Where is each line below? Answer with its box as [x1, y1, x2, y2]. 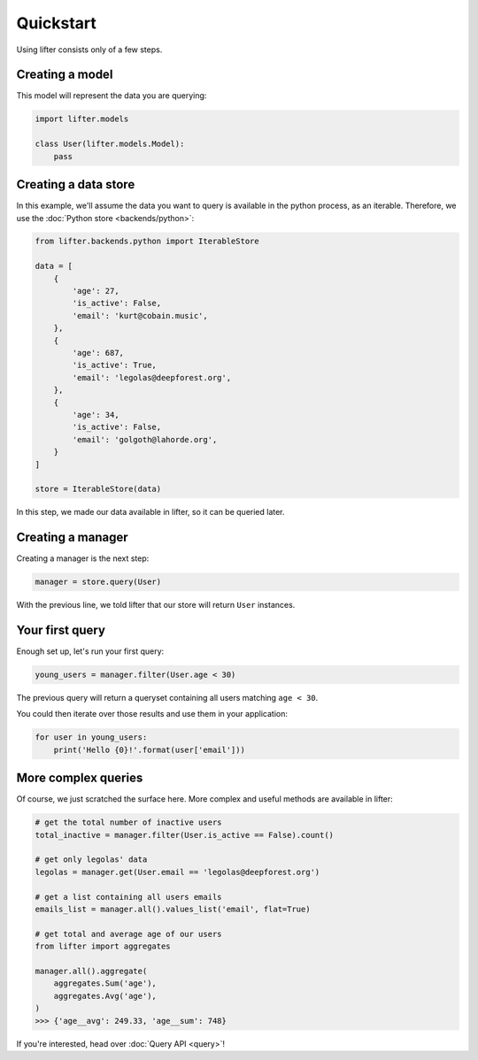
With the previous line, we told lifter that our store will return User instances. [16, 600, 296, 611]
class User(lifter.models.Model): [35, 139, 185, 150]
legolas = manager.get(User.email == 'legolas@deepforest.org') [35, 867, 320, 877]
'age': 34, [72, 410, 119, 419]
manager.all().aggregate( [35, 965, 148, 976]
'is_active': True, [72, 360, 157, 371]
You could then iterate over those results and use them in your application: [16, 709, 288, 719]
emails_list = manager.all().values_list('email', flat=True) [35, 904, 311, 915]
